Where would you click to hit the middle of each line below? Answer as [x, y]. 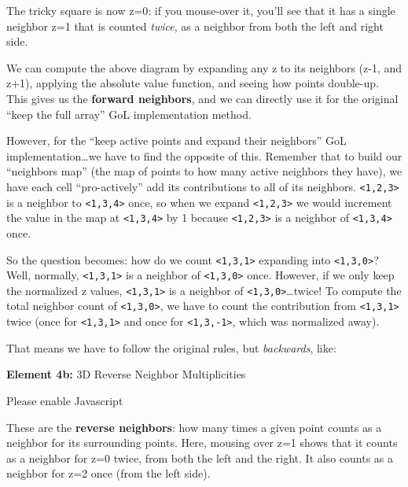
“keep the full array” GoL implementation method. [129, 114]
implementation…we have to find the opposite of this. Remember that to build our [204, 155]
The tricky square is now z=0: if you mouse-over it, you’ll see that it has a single [201, 10]
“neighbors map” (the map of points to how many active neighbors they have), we [204, 171]
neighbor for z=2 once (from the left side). [108, 473]
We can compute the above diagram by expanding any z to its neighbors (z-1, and [204, 67]
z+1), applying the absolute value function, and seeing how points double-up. [193, 83]
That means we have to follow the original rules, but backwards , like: [171, 347]
